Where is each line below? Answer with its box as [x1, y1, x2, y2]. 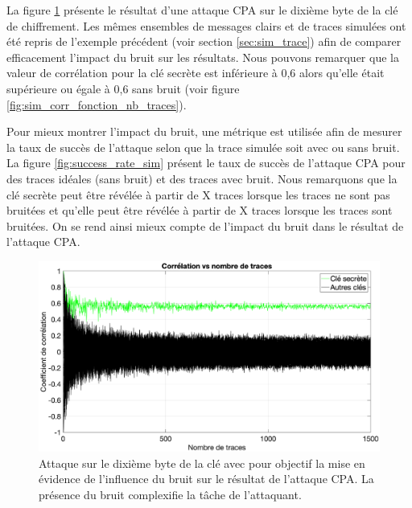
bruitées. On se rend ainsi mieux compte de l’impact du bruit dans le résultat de [6, 217, 404, 234]
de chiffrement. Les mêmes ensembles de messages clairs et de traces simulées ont [6, 17, 406, 34]
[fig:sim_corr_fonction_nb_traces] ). [6, 96, 187, 113]
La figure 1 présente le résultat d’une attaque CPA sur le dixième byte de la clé [6, 2, 398, 18]
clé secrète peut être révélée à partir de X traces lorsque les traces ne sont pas [6, 186, 390, 203]
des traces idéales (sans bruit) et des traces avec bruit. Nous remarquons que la [6, 170, 398, 186]
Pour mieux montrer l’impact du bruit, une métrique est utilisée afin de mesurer [6, 123, 402, 140]
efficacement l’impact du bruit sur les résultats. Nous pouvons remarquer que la [6, 48, 399, 65]
